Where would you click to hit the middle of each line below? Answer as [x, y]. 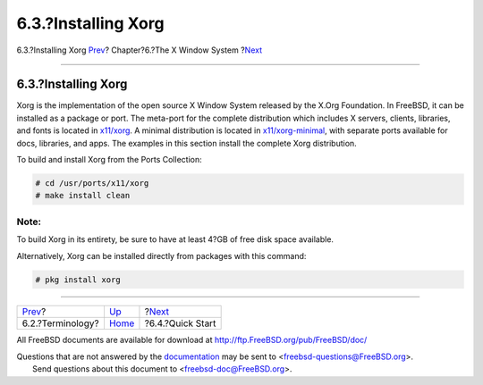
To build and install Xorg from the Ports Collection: [109, 160]
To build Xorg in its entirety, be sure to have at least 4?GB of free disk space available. [175, 239]
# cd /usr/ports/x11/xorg [92, 183]
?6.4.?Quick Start [180, 323]
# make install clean [83, 196]
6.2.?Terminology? [60, 323]
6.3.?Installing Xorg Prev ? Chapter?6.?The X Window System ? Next [140, 50]
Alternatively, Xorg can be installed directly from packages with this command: [161, 255]
